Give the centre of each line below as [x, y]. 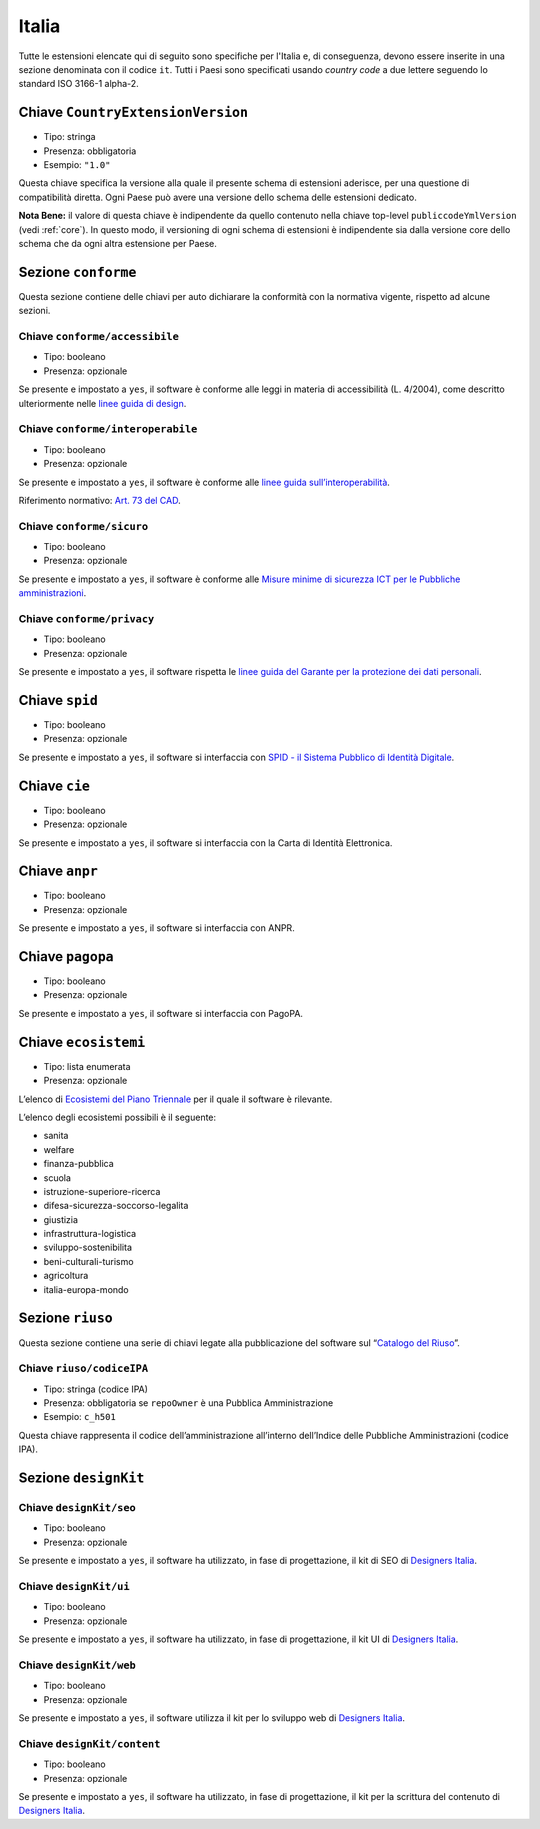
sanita [56, 1136]
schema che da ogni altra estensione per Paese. [117, 243]
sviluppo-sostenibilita [87, 1247]
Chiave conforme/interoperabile [108, 429]
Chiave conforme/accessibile [99, 337]
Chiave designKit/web [77, 1665]
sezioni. [34, 311]
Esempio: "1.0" [77, 165]
